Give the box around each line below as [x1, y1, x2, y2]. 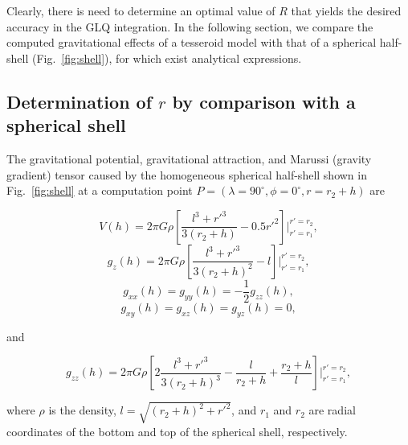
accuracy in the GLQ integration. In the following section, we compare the [6, 18, 373, 35]
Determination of [6, 89, 153, 113]
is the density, [48, 402, 116, 418]
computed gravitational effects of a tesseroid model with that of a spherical [6, 34, 377, 51]
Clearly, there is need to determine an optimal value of [6, 2, 275, 19]
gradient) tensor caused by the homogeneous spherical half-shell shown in [6, 166, 367, 183]
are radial [308, 402, 356, 418]
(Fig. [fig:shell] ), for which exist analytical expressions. [31, 49, 302, 66]
